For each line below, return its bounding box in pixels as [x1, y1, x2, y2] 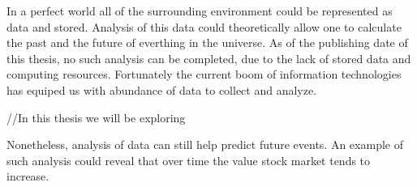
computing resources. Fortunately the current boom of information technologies [6, 66, 402, 83]
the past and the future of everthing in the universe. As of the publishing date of [6, 34, 408, 51]
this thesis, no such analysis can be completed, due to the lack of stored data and [6, 49, 411, 66]
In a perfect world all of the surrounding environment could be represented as [6, 2, 393, 19]
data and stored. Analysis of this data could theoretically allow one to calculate [6, 18, 402, 35]
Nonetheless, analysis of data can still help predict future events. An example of [6, 136, 403, 153]
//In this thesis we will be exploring [6, 108, 186, 125]
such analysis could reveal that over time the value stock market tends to [6, 151, 371, 168]
